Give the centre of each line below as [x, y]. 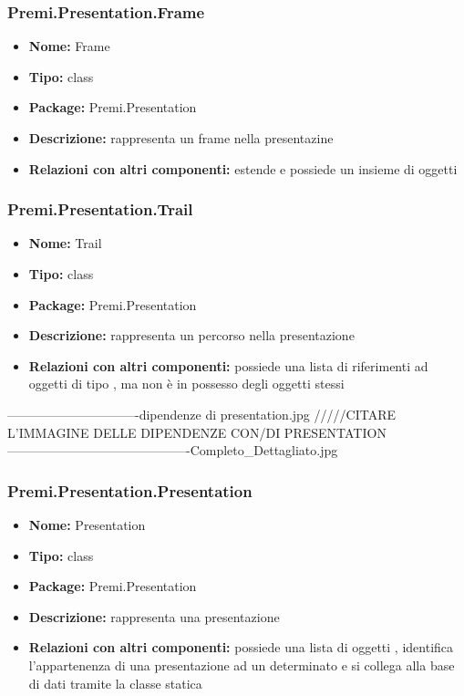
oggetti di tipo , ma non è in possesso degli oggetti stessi [186, 384]
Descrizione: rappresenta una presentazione [154, 616]
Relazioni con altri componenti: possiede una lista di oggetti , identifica [241, 647]
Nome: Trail [65, 243]
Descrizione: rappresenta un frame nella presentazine [181, 138]
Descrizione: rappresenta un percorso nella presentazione [191, 335]
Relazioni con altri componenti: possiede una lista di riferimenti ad [228, 365]
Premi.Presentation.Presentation [130, 490]
